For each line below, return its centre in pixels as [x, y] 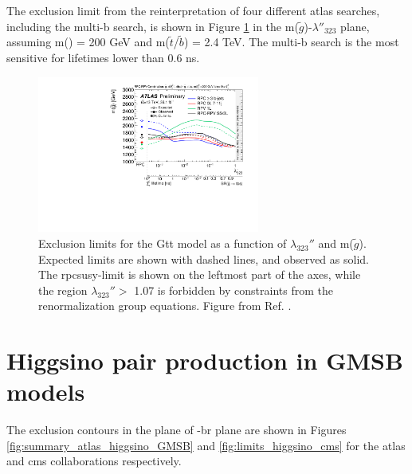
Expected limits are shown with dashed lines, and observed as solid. [204, 259]
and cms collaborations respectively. [94, 461]
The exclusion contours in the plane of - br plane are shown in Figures [177, 430]
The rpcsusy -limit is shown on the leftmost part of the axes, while [200, 274]
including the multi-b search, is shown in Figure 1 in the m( [153, 26]
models [46, 392]
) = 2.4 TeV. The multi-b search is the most [291, 42]
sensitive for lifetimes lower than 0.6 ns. [103, 57]
